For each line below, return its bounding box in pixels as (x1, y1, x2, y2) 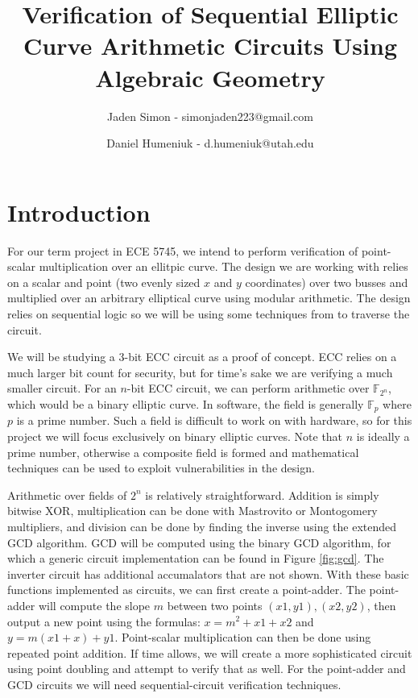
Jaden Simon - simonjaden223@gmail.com (107, 107, 313, 124)
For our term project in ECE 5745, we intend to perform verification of (7, 242, 358, 259)
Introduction (7, 195, 151, 228)
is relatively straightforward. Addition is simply (145, 486, 379, 503)
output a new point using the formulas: (7, 613, 201, 629)
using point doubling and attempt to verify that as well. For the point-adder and (7, 660, 406, 677)
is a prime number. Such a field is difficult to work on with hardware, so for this (16, 412, 412, 429)
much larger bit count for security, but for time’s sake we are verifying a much (7, 364, 393, 380)
